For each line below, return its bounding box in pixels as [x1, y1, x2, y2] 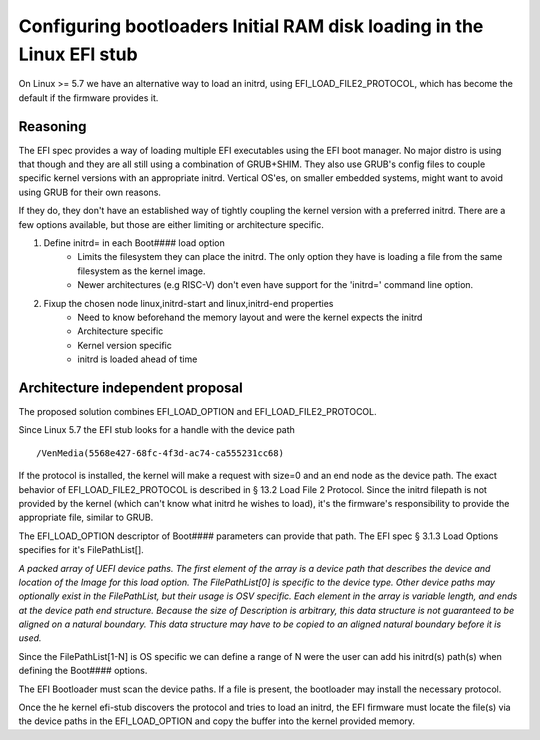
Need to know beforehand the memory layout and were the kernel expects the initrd [77, 311, 423, 323]
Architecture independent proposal [18, 379, 244, 396]
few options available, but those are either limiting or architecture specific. [18, 218, 325, 230]
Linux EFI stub [18, 43, 139, 65]
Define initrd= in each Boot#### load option [43, 236, 225, 249]
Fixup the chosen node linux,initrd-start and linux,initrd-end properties [43, 297, 334, 309]
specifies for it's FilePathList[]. [18, 544, 144, 556]
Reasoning [18, 118, 87, 135]
